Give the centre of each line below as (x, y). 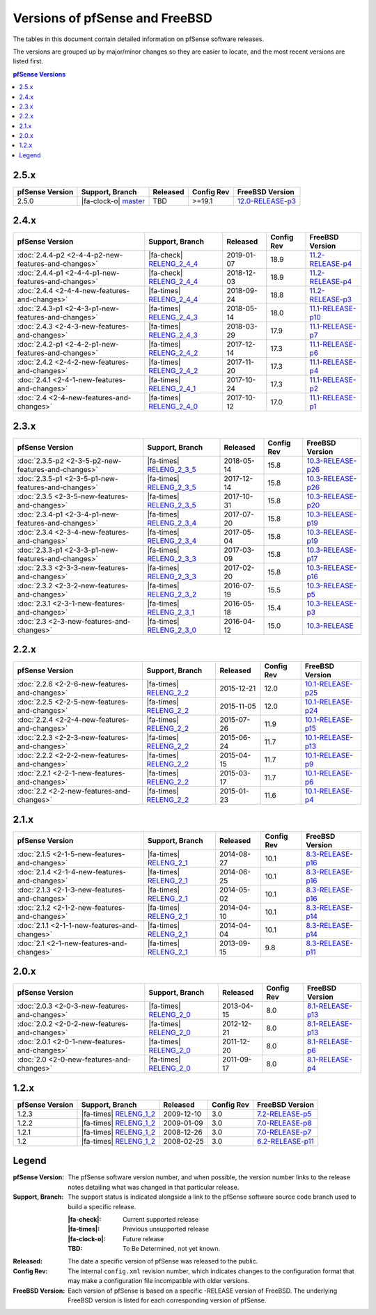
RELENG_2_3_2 (172, 594)
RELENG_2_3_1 (171, 612)
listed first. (28, 61)
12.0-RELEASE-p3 (266, 200)
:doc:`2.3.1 (34, 604)
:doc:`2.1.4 (34, 872)
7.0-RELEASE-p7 (284, 1132)
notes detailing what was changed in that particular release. (154, 1187)
